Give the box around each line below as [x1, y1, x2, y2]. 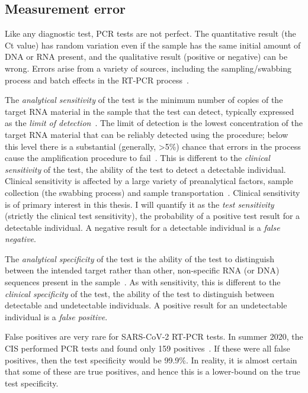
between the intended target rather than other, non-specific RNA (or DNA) [5, 264, 280, 276]
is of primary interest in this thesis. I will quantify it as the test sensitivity [5, 198, 274, 210]
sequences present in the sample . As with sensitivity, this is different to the [5, 276, 281, 288]
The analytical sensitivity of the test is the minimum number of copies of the [5, 94, 283, 106]
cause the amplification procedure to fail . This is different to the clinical [5, 152, 270, 164]
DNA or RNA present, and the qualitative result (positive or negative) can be [5, 50, 288, 63]
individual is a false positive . [5, 310, 108, 323]
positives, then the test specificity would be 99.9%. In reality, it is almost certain [5, 353, 297, 366]
